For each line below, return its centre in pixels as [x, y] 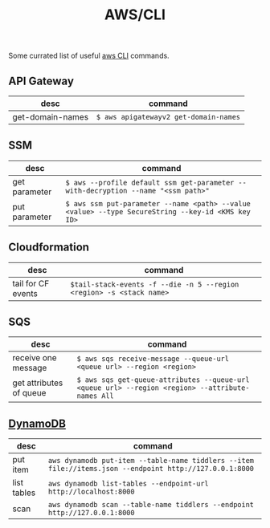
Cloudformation [49, 248]
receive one [35, 358]
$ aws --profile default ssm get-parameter [150, 183]
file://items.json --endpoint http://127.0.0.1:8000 [151, 469]
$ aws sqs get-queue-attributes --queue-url [163, 380]
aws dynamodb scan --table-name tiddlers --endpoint [151, 505]
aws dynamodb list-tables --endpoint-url [128, 484]
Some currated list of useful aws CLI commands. [89, 56]
